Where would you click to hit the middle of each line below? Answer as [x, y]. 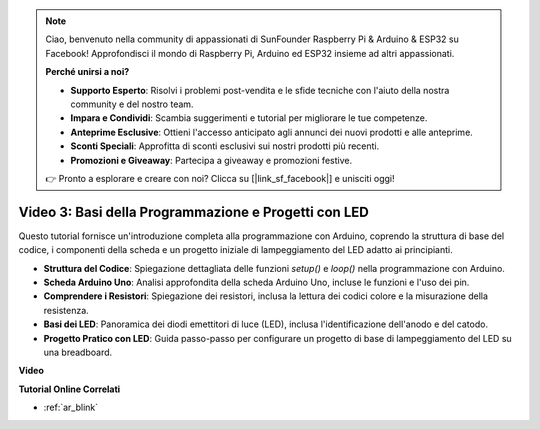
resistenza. [66, 310]
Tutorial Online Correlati [69, 389]
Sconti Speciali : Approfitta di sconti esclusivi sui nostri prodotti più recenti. [225, 146]
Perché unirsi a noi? [87, 72]
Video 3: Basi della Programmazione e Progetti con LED [193, 211]
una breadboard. [78, 352]
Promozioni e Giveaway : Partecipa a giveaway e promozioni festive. [211, 160]
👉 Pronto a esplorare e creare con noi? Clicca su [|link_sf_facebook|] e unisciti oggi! [220, 178]
